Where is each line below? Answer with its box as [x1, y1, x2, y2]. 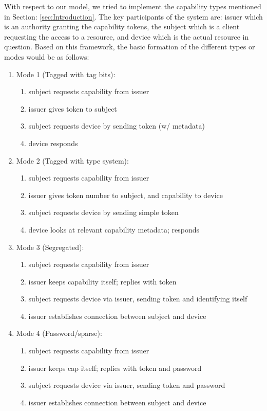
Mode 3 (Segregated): [16, 241, 84, 252]
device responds [28, 137, 78, 148]
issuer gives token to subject [28, 103, 117, 114]
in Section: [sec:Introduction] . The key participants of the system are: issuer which [4, 11, 263, 22]
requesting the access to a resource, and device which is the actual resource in [4, 31, 249, 42]
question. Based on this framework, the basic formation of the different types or [4, 41, 255, 52]
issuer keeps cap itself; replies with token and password [28, 362, 202, 373]
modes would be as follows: [4, 51, 89, 62]
